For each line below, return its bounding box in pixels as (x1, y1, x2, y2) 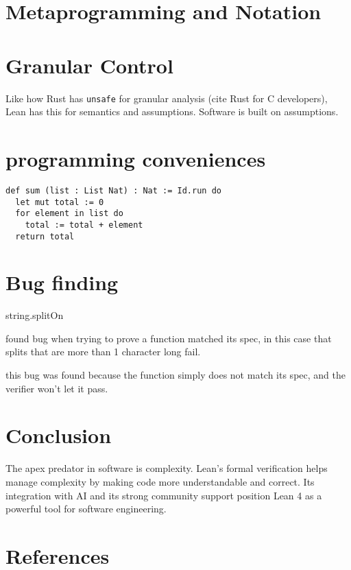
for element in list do (15, 209, 123, 219)
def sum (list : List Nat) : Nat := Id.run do (5, 185, 221, 195)
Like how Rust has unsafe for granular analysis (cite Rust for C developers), (5, 91, 328, 105)
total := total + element (25, 219, 143, 230)
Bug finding (5, 268, 119, 296)
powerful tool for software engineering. (5, 501, 167, 516)
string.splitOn (5, 308, 64, 322)
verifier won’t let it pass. (5, 381, 108, 395)
